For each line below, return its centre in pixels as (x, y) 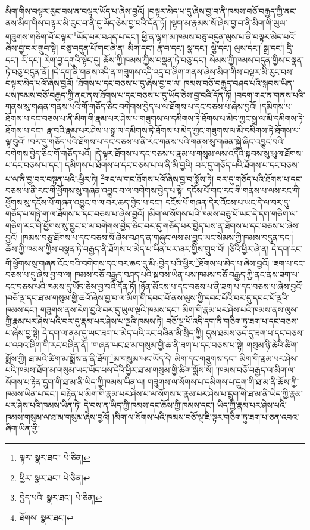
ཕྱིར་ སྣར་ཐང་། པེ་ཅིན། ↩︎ (55, 477)
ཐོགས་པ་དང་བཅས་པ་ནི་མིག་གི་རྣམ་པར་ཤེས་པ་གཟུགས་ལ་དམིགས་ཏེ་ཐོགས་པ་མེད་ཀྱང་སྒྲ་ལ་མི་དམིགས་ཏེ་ (155, 118)
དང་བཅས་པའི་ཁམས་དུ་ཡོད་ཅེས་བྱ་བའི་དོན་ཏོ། (71, 286)
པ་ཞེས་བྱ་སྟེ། (23, 333)
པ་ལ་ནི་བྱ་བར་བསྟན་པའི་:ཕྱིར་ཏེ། (52, 179)
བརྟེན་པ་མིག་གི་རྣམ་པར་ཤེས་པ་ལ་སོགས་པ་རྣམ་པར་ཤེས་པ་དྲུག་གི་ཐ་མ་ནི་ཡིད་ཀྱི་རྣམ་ (182, 393)
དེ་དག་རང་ (287, 249)
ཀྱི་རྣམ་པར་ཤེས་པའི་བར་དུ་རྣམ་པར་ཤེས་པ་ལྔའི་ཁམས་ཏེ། (84, 321)
